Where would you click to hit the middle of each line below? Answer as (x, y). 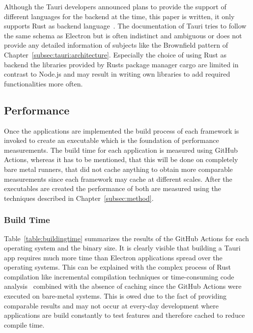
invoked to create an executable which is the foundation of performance (112, 140)
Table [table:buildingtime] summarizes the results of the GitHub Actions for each (126, 238)
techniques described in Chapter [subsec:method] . (79, 198)
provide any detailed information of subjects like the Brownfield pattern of (116, 45)
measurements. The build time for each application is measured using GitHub (121, 150)
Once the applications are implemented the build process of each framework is (122, 130)
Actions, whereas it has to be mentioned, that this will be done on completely (121, 159)
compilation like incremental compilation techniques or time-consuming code (119, 276)
